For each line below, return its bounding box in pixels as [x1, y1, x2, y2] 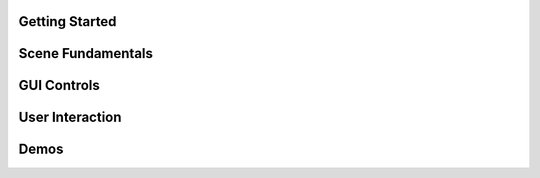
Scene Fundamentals [18, 45, 154, 62]
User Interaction [18, 109, 122, 126]
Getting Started [18, 13, 117, 30]
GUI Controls [18, 77, 100, 94]
